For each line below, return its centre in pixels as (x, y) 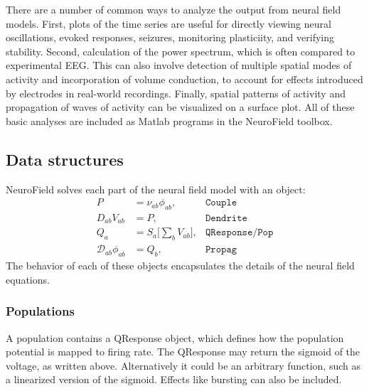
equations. (28, 279)
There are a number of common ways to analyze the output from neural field (173, 9)
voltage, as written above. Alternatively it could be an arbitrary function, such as (183, 365)
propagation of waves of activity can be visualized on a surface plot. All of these (180, 107)
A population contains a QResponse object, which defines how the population (175, 337)
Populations (40, 311)
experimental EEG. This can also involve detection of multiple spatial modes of (179, 65)
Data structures (65, 159)
